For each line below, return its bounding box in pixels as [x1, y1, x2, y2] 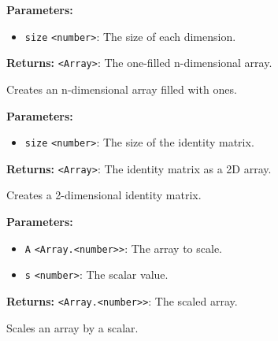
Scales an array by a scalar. [6, 319, 139, 335]
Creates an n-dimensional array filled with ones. [6, 80, 237, 97]
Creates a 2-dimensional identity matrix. [6, 187, 202, 203]
